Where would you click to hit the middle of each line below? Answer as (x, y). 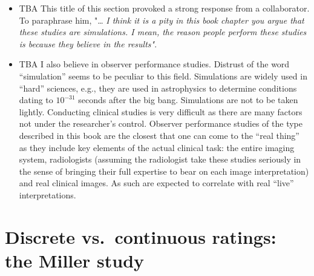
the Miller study (75, 260)
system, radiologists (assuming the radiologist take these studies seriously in (160, 159)
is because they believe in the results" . (88, 43)
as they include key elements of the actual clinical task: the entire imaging (157, 147)
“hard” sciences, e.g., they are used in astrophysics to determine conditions (158, 88)
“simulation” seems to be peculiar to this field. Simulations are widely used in (163, 76)
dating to (36, 100)
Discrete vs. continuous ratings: (141, 236)
